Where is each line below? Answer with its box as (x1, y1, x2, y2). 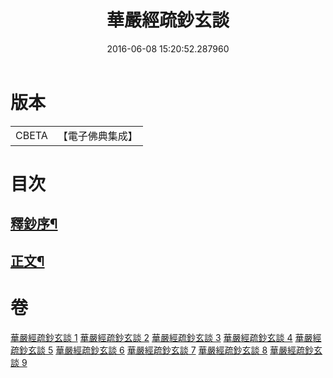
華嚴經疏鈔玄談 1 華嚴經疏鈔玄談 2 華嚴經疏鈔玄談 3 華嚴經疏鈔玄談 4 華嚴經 (10, 331, 322, 343)
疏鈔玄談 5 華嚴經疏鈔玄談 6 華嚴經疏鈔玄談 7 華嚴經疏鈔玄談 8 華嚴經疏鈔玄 (10, 344, 323, 356)
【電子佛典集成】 (57, 129, 138, 143)
